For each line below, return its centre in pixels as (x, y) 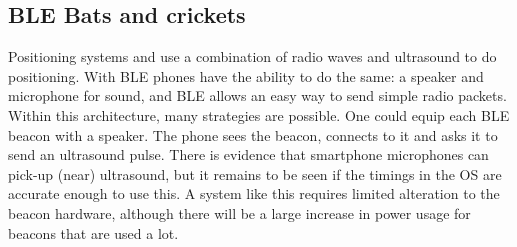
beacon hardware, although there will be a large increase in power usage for (239, 212)
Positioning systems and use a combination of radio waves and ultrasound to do (252, 56)
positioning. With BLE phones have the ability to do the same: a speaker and (246, 75)
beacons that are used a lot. (93, 232)
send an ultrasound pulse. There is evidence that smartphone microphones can (248, 154)
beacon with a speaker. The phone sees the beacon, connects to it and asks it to (253, 134)
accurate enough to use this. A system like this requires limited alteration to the (254, 193)
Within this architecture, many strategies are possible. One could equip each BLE (259, 114)
